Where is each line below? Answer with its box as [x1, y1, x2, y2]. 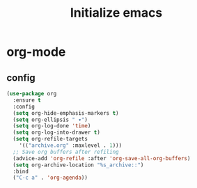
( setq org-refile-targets [13, 136, 88, 143]
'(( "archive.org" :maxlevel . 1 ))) [19, 142, 123, 149]
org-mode [6, 44, 66, 60]
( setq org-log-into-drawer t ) [13, 129, 100, 136]
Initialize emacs [70, 5, 163, 21]
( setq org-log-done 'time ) [13, 123, 91, 130]
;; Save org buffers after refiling [13, 148, 119, 155]
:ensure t [13, 96, 41, 104]
